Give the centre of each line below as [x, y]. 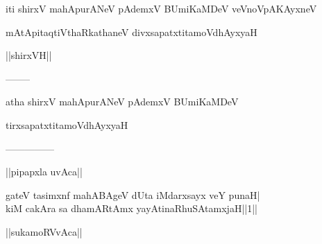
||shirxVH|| [29, 55]
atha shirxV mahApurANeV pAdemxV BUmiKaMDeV [122, 102]
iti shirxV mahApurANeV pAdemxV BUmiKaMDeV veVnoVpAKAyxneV [161, 8]
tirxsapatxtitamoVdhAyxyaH [67, 124]
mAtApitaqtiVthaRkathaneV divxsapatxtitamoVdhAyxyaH [132, 32]
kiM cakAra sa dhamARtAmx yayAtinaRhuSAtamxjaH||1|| [132, 208]
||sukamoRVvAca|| [44, 231]
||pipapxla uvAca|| [44, 172]
